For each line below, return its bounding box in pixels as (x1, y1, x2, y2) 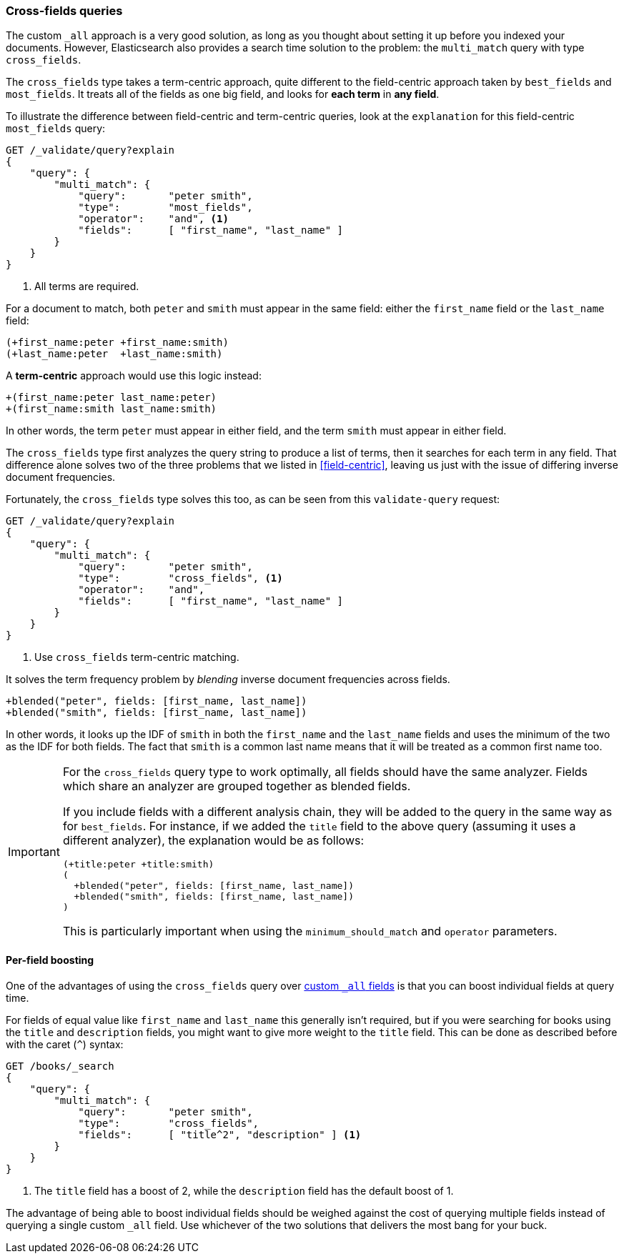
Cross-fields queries (6, 4, 123, 18)
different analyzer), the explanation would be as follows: (62, 833, 365, 848)
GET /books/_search (6, 1060, 114, 1072)
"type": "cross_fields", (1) (78, 572, 283, 584)
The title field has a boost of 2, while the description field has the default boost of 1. (34, 1184, 454, 1197)
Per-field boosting (6, 953, 94, 966)
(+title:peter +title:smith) (62, 859, 214, 870)
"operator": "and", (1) (78, 213, 229, 225)
